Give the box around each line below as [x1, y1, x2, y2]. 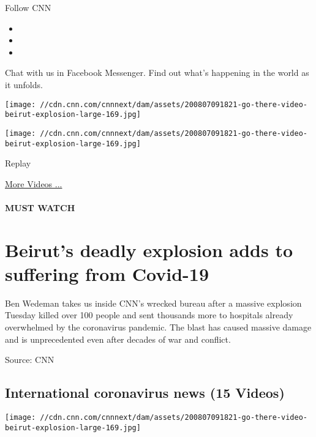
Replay [5, 157, 31, 170]
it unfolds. [5, 78, 43, 91]
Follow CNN [5, 1, 51, 13]
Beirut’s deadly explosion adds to [5, 237, 293, 262]
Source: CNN [5, 353, 55, 366]
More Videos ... [5, 177, 62, 190]
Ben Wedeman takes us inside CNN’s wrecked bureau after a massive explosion [5, 296, 302, 309]
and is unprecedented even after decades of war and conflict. [5, 332, 231, 345]
